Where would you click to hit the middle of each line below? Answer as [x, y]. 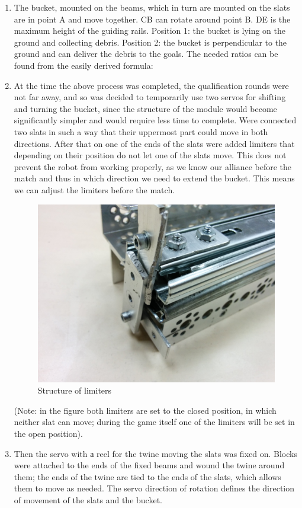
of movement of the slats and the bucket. [88, 499]
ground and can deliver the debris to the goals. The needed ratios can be [146, 54]
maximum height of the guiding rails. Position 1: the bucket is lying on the [150, 31]
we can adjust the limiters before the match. [94, 189]
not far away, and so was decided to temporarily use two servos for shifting [150, 97]
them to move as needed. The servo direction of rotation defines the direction [154, 488]
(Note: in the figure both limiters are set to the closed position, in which [145, 410]
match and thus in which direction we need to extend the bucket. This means [154, 178]
